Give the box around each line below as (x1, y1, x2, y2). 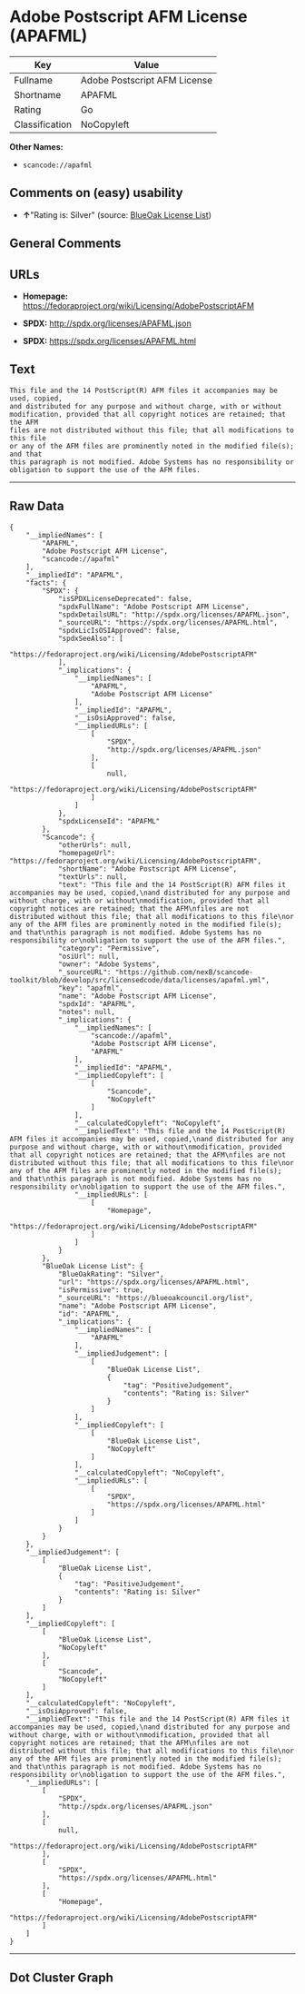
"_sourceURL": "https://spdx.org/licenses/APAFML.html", (57, 617, 279, 627)
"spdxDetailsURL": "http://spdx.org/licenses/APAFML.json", (57, 610, 290, 619)
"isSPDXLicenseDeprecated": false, (57, 594, 193, 603)
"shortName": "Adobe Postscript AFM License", (57, 864, 238, 874)
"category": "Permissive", (57, 943, 161, 953)
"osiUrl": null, (57, 952, 120, 961)
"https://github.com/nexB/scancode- (114, 967, 254, 977)
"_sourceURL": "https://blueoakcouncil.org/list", (57, 1293, 254, 1302)
